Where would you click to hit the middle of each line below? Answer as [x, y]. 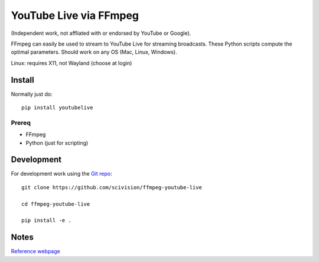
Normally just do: [32, 94]
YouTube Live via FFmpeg [75, 15]
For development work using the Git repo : [61, 174]
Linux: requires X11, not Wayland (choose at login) [71, 63]
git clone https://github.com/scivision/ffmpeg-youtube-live [112, 187]
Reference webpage [35, 251]
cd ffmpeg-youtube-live [56, 204]
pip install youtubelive [57, 108]
